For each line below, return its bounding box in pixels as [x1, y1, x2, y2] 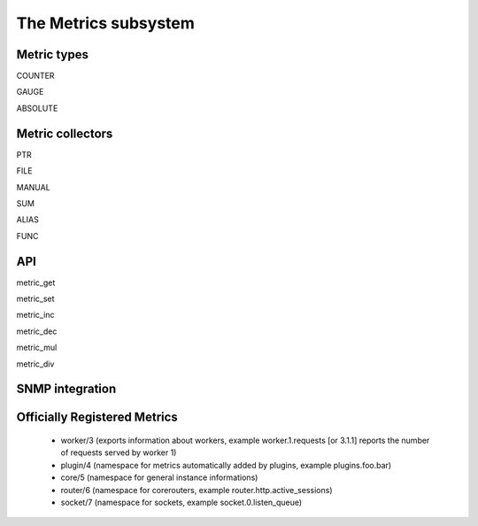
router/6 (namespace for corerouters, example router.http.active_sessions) [60, 484, 333, 495]
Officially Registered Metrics [16, 410, 179, 425]
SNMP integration [16, 382, 117, 397]
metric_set [16, 293, 55, 304]
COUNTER [16, 71, 55, 81]
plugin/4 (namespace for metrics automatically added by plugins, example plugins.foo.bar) [60, 460, 392, 470]
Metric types [16, 47, 89, 62]
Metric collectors [16, 126, 113, 141]
